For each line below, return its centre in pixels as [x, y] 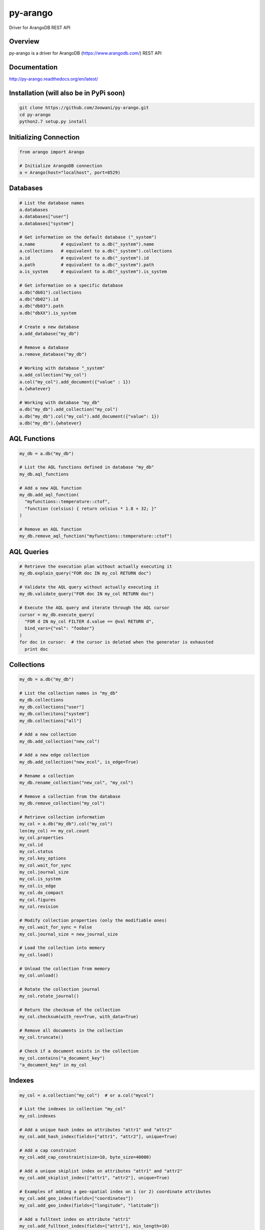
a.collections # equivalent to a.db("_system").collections [96, 251]
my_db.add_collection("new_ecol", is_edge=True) [79, 762]
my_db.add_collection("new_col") [60, 741]
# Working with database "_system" [62, 368]
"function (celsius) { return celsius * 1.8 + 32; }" [91, 508]
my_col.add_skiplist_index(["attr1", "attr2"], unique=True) [94, 1178]
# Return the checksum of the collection [70, 1010]
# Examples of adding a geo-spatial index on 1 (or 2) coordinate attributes [115, 1192]
